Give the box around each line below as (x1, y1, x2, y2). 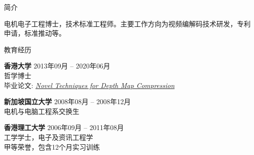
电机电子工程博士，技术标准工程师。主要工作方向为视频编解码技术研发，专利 (4, 18, 251, 28)
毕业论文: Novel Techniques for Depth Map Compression (4, 80, 175, 90)
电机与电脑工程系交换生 (4, 106, 79, 116)
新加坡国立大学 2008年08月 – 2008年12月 (4, 96, 131, 107)
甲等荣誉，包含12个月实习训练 (4, 141, 100, 152)
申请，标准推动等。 (4, 28, 66, 38)
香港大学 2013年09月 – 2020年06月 (4, 61, 110, 71)
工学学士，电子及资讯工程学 (4, 132, 93, 142)
